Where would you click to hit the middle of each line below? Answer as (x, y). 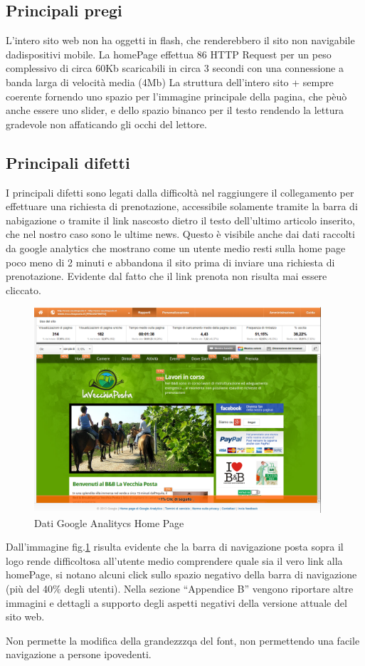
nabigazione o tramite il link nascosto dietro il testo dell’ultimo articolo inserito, (180, 220)
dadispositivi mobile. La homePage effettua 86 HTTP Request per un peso (169, 54)
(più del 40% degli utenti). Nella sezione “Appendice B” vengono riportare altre (180, 588)
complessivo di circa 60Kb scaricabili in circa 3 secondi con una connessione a (175, 68)
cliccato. (23, 290)
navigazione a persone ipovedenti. (79, 654)
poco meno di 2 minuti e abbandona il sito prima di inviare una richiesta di (170, 262)
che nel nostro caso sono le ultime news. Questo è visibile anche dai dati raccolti (180, 234)
